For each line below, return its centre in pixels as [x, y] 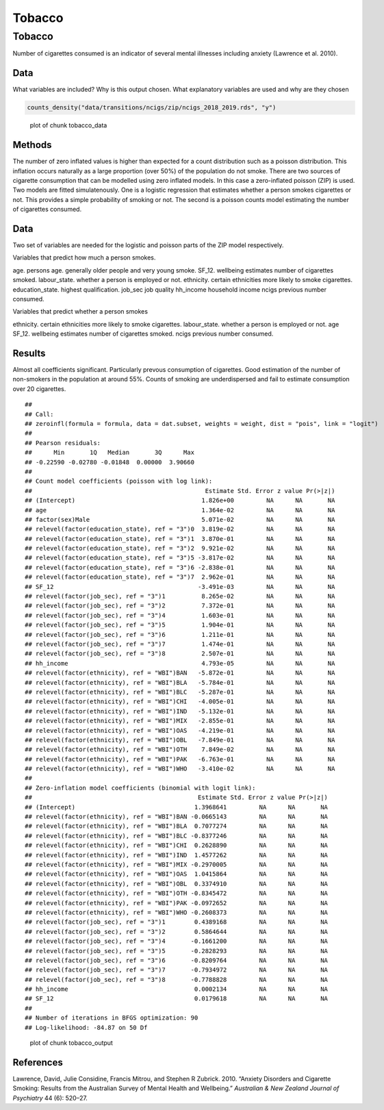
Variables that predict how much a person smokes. [84, 257]
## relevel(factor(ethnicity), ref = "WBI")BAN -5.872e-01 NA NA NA [180, 673]
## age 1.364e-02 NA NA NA [180, 510]
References [38, 1062]
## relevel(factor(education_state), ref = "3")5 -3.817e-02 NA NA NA [180, 558]
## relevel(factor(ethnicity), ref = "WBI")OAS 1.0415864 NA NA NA [177, 874]
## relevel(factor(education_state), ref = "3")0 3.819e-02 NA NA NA [180, 529]
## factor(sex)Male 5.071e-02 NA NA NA [180, 519]
